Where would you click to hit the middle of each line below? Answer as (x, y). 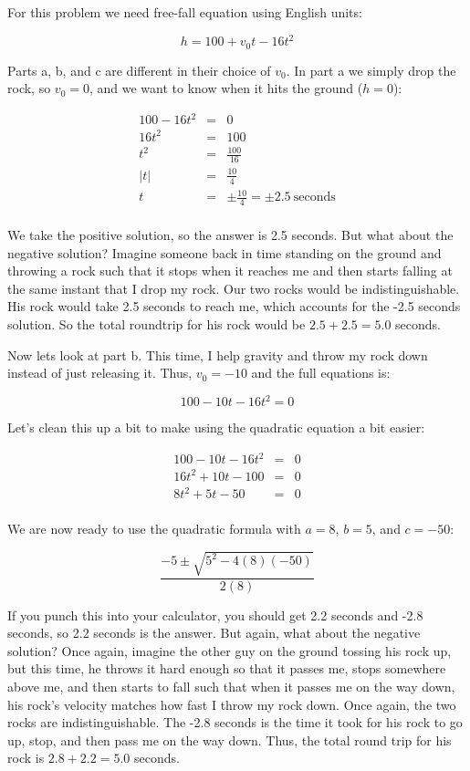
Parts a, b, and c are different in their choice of (139, 70)
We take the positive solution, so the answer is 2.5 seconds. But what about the (230, 234)
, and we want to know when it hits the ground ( (226, 88)
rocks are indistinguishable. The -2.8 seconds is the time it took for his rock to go (235, 722)
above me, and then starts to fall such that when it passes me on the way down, (231, 686)
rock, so (29, 88)
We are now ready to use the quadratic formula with (154, 529)
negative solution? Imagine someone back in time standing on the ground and (225, 252)
